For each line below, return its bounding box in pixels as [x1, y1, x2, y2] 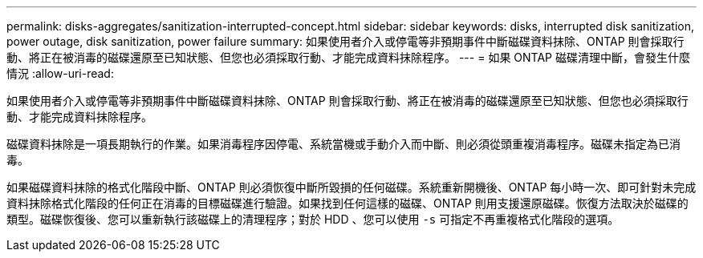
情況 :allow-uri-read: [6, 67, 114, 80]
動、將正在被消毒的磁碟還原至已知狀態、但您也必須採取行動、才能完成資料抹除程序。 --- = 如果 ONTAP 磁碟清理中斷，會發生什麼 [6, 50, 690, 64]
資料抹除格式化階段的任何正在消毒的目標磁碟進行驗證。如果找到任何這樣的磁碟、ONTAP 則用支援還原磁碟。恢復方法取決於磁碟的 [6, 196, 689, 210]
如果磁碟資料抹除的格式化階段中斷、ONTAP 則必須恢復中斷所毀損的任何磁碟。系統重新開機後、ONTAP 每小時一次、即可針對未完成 [6, 180, 697, 194]
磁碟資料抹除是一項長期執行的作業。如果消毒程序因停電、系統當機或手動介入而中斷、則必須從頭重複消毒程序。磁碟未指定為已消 [6, 137, 681, 151]
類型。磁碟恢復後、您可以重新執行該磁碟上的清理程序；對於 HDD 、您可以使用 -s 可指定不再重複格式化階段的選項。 [6, 212, 620, 226]
